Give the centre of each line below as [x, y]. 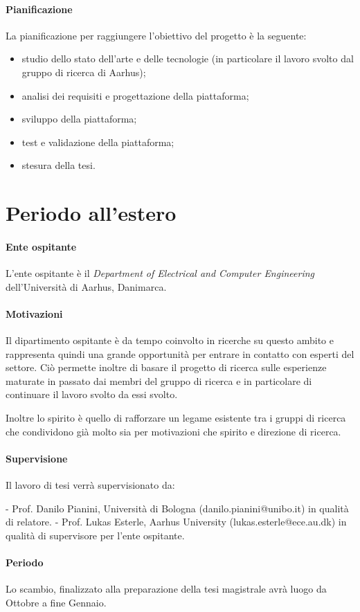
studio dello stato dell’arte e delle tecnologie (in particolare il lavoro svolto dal [188, 58]
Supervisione [37, 458]
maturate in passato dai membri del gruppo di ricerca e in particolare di [159, 380]
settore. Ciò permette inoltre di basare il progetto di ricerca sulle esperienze [166, 367]
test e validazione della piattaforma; [98, 142]
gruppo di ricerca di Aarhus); [84, 72]
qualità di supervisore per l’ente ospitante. [95, 535]
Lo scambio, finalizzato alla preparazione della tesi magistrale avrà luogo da [166, 589]
